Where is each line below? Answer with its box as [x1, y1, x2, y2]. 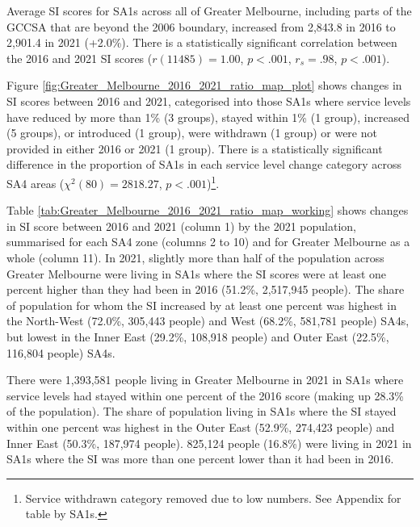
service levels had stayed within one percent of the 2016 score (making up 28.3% [6, 387, 404, 404]
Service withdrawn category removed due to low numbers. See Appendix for [25, 489, 401, 506]
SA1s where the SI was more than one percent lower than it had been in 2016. [6, 450, 394, 467]
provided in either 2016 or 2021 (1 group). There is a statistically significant [6, 140, 383, 157]
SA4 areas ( [6, 174, 65, 191]
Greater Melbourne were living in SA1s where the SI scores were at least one [6, 265, 387, 282]
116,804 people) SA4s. [6, 344, 115, 361]
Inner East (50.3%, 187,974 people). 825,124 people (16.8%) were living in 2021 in [6, 434, 412, 451]
